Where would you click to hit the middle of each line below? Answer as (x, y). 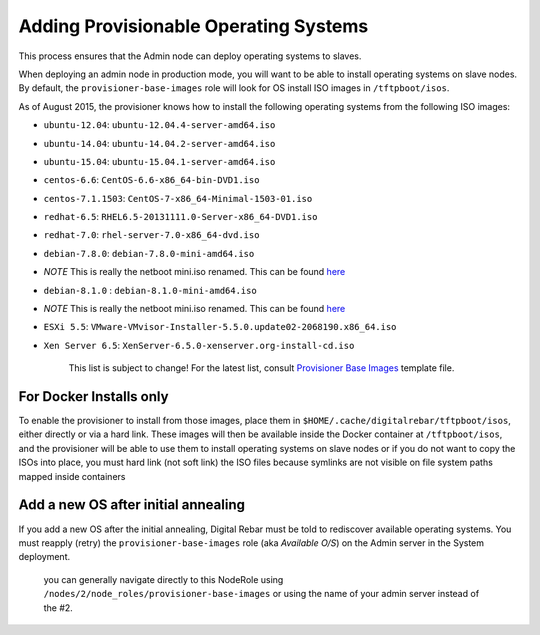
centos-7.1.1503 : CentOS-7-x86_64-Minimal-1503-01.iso (178, 198)
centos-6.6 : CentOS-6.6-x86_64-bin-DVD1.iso (151, 180)
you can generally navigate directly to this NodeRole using (163, 579)
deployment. (44, 557)
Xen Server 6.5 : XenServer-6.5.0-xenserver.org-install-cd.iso (199, 345)
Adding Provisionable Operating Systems (193, 26)
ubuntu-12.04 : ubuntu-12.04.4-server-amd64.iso (159, 125)
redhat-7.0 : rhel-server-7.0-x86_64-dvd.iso (151, 235)
